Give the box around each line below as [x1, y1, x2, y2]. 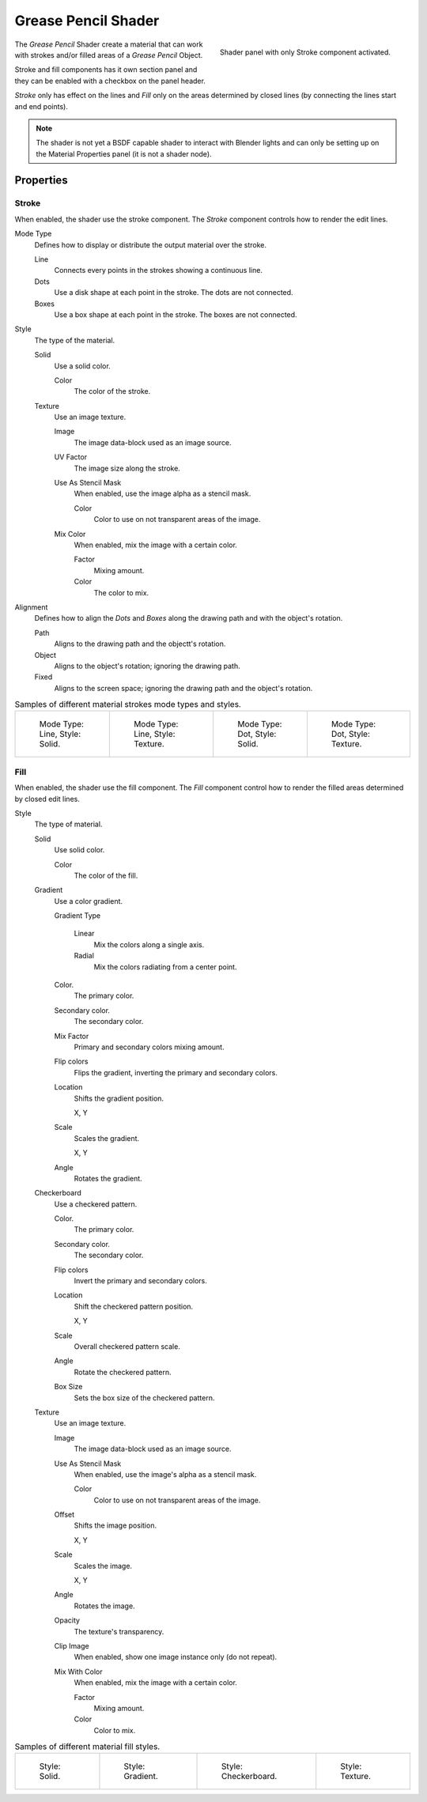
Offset [54, 1510, 75, 1520]
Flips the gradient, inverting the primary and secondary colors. [74, 1067, 278, 1077]
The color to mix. [93, 587, 149, 597]
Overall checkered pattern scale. [74, 1341, 181, 1351]
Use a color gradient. [54, 896, 123, 905]
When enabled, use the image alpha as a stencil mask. [74, 489, 251, 498]
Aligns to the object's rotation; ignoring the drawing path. [54, 661, 240, 671]
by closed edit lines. [14, 794, 81, 803]
